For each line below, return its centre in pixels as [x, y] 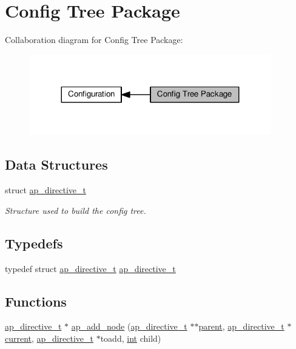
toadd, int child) [131, 338]
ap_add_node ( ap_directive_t [129, 326]
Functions [36, 301]
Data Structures [56, 165]
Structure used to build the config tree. [76, 210]
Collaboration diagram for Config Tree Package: [94, 40]
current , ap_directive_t [49, 338]
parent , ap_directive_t [241, 326]
